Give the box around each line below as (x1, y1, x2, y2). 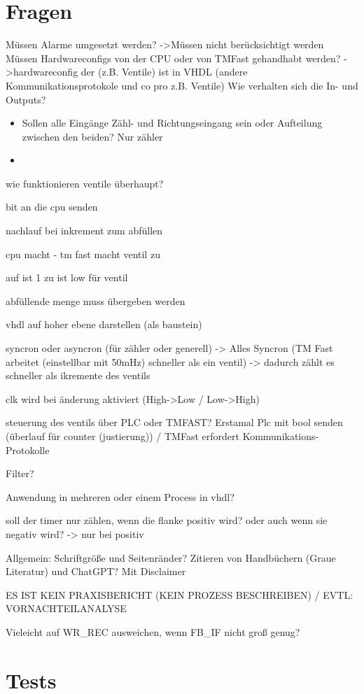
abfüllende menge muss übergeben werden (6, 293, 185, 308)
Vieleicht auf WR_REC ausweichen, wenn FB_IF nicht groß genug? (6, 624, 300, 639)
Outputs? (6, 92, 46, 106)
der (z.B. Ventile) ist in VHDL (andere (80, 64, 248, 79)
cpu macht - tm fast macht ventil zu (6, 246, 160, 261)
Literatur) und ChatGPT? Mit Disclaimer (6, 564, 186, 579)
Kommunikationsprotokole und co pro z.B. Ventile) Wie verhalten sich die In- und (6, 78, 358, 92)
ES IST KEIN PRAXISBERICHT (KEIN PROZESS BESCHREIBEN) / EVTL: (6, 587, 353, 602)
